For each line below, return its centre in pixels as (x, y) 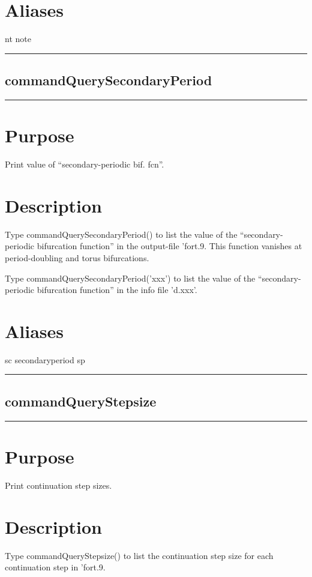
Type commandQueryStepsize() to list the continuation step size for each (139, 555)
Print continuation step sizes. (58, 485)
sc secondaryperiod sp (45, 359)
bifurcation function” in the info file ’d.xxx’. (117, 290)
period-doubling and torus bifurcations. (77, 257)
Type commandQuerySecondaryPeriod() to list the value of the (121, 234)
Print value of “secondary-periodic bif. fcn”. (85, 164)
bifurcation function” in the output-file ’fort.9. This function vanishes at (169, 246)
